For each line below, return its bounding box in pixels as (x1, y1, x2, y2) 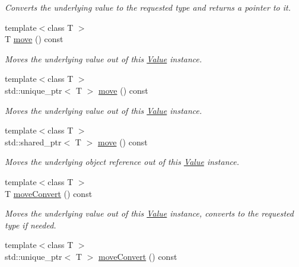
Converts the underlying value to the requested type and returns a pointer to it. (5, 1, 291, 13)
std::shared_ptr (5, 135, 62, 148)
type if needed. (5, 218, 56, 231)
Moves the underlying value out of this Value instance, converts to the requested (5, 207, 294, 220)
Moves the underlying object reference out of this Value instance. (5, 155, 239, 168)
